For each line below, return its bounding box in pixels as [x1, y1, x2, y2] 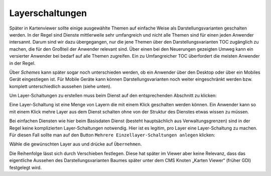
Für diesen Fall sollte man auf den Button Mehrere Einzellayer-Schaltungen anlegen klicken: [9, 132, 215, 138]
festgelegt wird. [9, 164, 42, 170]
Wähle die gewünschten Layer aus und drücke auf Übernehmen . [9, 141, 143, 147]
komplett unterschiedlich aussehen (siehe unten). [9, 83, 112, 89]
